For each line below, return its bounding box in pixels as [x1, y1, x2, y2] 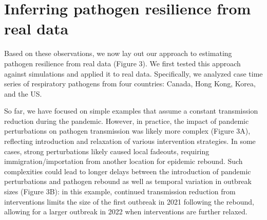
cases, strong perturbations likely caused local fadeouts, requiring [4, 145, 209, 156]
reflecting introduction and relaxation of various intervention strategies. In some [4, 136, 256, 146]
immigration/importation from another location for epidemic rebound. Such [4, 156, 243, 167]
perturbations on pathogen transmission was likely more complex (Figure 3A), [4, 125, 251, 136]
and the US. [4, 88, 42, 99]
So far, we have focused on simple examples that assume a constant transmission [4, 105, 258, 116]
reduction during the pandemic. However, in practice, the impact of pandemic [4, 115, 249, 126]
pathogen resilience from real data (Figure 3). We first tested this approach [4, 58, 241, 68]
